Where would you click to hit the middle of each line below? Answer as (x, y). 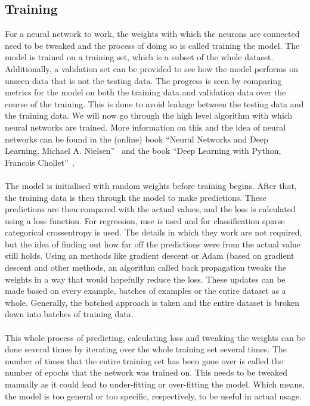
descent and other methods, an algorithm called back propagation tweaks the (146, 267)
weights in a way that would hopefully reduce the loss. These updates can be (145, 279)
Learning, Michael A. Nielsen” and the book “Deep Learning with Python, (143, 151)
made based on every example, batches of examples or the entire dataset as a (145, 291)
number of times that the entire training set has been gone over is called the (144, 360)
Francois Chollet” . (40, 162)
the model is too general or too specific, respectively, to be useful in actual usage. (153, 396)
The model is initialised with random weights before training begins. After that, (151, 185)
